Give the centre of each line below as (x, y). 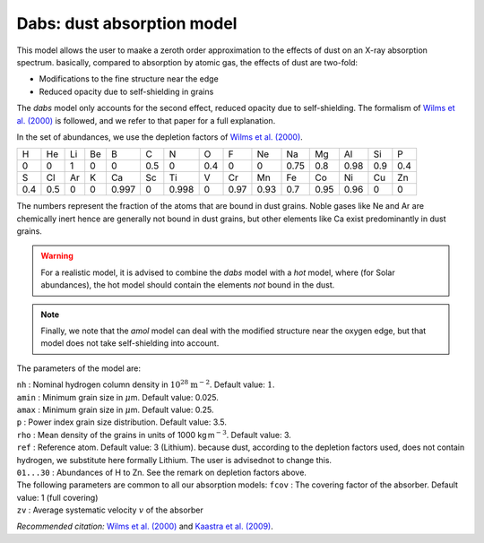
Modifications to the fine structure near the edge (129, 79)
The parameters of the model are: (79, 368)
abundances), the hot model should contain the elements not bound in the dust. (188, 285)
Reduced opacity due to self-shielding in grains (126, 91)
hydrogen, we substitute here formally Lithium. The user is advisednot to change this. (174, 460)
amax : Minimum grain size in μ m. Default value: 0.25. (115, 409)
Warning (57, 256)
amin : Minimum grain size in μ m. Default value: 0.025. (117, 397)
